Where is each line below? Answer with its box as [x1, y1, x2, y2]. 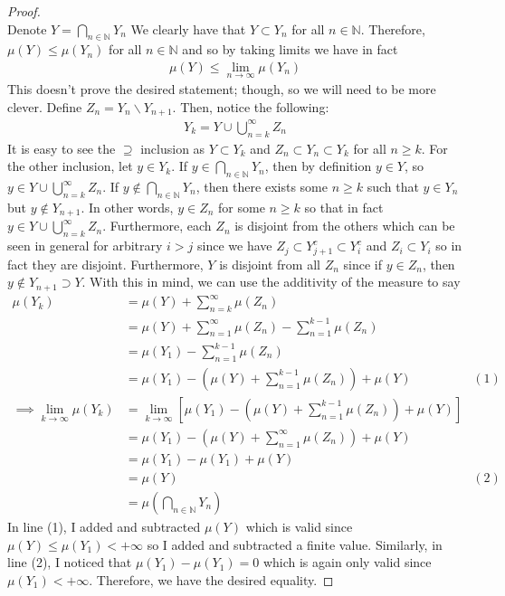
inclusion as [140, 138, 205, 157]
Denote [7, 19, 47, 38]
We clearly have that [130, 19, 246, 38]
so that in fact [304, 197, 384, 216]
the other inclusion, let [7, 156, 133, 175]
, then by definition [264, 156, 372, 175]
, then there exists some [195, 177, 328, 195]
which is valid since [245, 517, 353, 535]
